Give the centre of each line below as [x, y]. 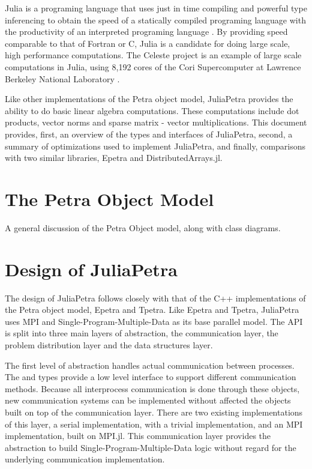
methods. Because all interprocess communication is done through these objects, [152, 388]
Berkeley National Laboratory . [62, 78]
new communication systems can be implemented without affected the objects [148, 400]
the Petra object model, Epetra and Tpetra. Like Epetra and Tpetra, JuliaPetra [152, 310]
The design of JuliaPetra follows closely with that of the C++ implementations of [155, 298]
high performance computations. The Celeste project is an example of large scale [153, 55]
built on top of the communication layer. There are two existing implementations [154, 412]
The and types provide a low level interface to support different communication [151, 377]
